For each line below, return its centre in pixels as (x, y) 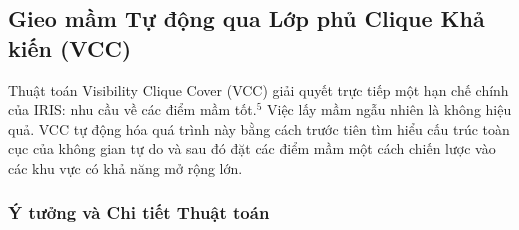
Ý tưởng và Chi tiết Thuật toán (139, 212)
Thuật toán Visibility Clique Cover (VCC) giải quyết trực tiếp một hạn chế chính (258, 89)
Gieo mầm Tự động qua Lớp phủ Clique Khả (246, 18)
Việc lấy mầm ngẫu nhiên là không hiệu (389, 109)
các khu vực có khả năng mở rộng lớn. (125, 167)
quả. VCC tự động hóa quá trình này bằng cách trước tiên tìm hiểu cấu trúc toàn (259, 128)
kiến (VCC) (70, 47)
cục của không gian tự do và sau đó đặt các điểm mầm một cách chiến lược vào (252, 148)
